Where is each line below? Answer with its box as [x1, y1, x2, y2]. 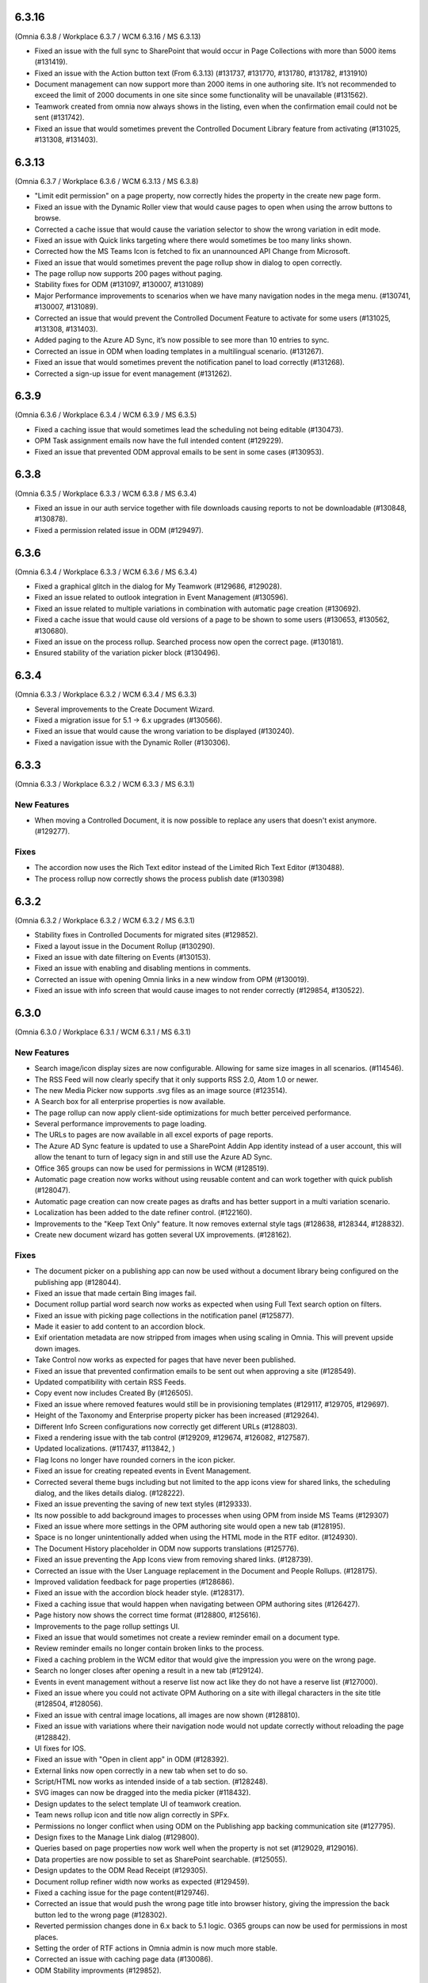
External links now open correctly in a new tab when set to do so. [34, 1766, 248, 1775]
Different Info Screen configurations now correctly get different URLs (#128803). [34, 1421, 298, 1431]
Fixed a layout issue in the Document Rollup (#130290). [34, 941, 216, 951]
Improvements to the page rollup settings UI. [34, 1621, 180, 1631]
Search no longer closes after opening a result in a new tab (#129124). [34, 1666, 264, 1675]
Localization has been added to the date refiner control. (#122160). [34, 1208, 253, 1218]
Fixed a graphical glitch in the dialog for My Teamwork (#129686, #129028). [34, 581, 282, 591]
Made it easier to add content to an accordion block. [34, 1321, 205, 1332]
